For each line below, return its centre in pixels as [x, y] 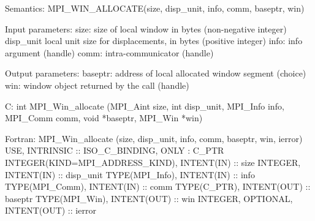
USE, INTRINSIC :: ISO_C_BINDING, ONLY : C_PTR [115, 150]
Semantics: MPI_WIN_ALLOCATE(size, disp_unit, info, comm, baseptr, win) [155, 8]
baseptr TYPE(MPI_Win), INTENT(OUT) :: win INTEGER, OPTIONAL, [149, 198]
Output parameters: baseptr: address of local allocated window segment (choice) [156, 73]
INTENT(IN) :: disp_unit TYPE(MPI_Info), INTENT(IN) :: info [130, 174]
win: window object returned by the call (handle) [97, 85]
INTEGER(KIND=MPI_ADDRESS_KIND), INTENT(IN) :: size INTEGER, [153, 162]
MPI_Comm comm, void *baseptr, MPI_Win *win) [104, 118]
